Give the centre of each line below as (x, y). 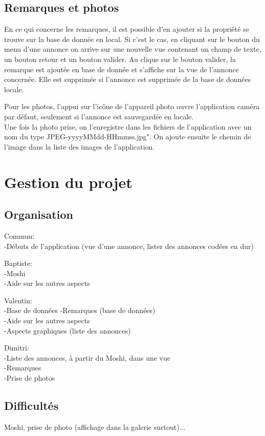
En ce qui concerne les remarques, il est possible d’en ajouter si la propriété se (127, 29)
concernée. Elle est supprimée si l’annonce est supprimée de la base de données (128, 79)
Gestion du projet (68, 182)
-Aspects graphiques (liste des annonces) (68, 330)
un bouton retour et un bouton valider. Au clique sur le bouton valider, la (120, 59)
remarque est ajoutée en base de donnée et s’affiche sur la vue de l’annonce (122, 69)
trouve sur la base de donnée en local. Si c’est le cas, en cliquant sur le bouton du (132, 39)
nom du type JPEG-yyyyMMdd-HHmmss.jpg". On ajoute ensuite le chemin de (128, 137)
